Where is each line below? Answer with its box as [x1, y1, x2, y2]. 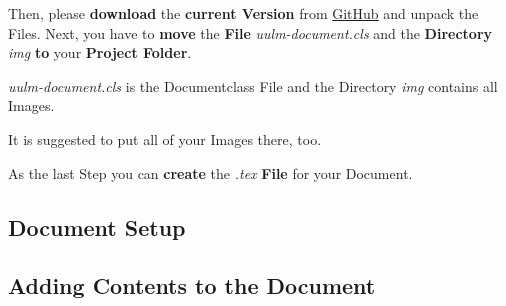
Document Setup [8, 211, 186, 242]
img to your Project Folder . [8, 42, 192, 63]
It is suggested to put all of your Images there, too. [8, 128, 322, 149]
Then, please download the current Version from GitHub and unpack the [8, 3, 479, 23]
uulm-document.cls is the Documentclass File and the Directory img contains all [8, 75, 498, 96]
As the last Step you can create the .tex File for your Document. [8, 162, 413, 183]
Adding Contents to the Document [8, 270, 376, 301]
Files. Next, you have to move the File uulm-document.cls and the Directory [8, 22, 493, 43]
